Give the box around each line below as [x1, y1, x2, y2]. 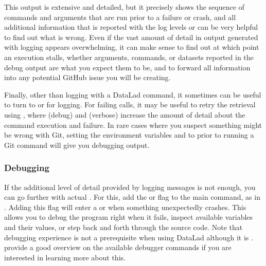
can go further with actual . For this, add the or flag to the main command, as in [4, 192, 260, 202]
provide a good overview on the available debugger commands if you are [4, 242, 232, 253]
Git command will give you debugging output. [4, 139, 150, 150]
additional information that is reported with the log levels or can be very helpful [4, 22, 258, 32]
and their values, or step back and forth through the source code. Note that [4, 221, 243, 232]
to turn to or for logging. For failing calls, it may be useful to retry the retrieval [4, 99, 256, 110]
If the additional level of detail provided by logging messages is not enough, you [4, 181, 256, 192]
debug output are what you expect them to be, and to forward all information [4, 62, 251, 72]
